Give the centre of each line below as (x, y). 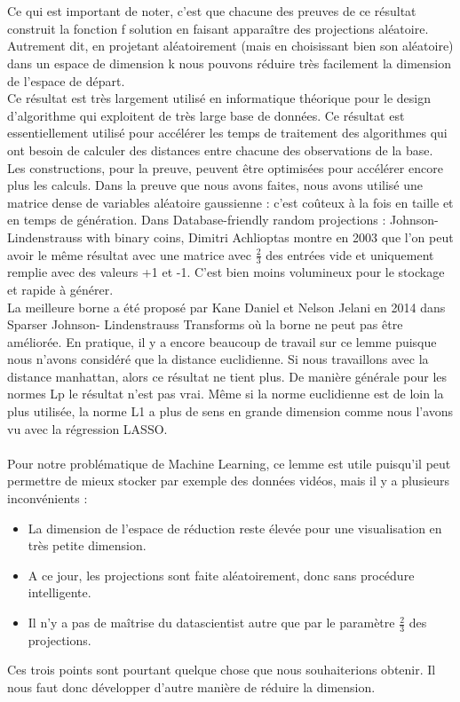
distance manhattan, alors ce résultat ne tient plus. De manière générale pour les (227, 376)
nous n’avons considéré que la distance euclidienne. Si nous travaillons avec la (218, 359)
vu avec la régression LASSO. (87, 428)
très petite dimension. (87, 545)
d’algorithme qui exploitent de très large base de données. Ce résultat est (206, 115)
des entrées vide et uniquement (350, 254)
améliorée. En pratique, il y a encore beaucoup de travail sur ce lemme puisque (222, 341)
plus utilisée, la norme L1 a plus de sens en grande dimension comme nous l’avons (230, 411)
